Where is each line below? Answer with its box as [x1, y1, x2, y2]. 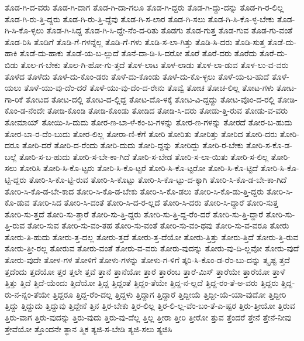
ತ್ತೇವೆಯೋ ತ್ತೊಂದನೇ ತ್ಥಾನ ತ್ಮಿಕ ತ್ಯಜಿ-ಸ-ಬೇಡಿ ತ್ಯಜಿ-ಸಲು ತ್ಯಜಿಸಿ [5, 322, 172, 335]
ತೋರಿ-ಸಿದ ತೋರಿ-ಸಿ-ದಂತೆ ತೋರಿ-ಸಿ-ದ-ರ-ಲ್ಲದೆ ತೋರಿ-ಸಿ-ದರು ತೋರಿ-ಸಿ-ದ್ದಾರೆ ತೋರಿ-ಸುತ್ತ [32, 196, 278, 209]
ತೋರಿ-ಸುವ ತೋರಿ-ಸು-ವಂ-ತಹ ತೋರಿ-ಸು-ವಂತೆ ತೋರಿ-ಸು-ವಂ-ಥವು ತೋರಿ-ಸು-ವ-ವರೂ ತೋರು [27, 219, 289, 231]
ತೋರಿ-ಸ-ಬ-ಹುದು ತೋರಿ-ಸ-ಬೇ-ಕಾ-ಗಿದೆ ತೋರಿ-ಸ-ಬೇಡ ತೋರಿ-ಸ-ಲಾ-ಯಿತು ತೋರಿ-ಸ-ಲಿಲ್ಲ [19, 150, 269, 162]
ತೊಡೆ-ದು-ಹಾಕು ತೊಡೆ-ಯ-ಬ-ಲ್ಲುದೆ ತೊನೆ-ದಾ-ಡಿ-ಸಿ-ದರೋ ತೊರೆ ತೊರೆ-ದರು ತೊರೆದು [19, 47, 257, 59]
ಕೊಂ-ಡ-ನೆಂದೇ [5, 104, 45, 117]
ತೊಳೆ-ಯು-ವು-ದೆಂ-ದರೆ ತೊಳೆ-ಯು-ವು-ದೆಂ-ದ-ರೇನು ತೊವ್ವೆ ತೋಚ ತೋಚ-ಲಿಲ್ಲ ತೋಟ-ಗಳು [24, 81, 274, 94]
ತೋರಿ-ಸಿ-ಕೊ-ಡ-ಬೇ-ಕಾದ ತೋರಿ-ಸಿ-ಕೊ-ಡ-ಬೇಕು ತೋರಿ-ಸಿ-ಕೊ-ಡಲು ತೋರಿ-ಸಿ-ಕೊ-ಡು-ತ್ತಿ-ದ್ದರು [5, 185, 264, 197]
